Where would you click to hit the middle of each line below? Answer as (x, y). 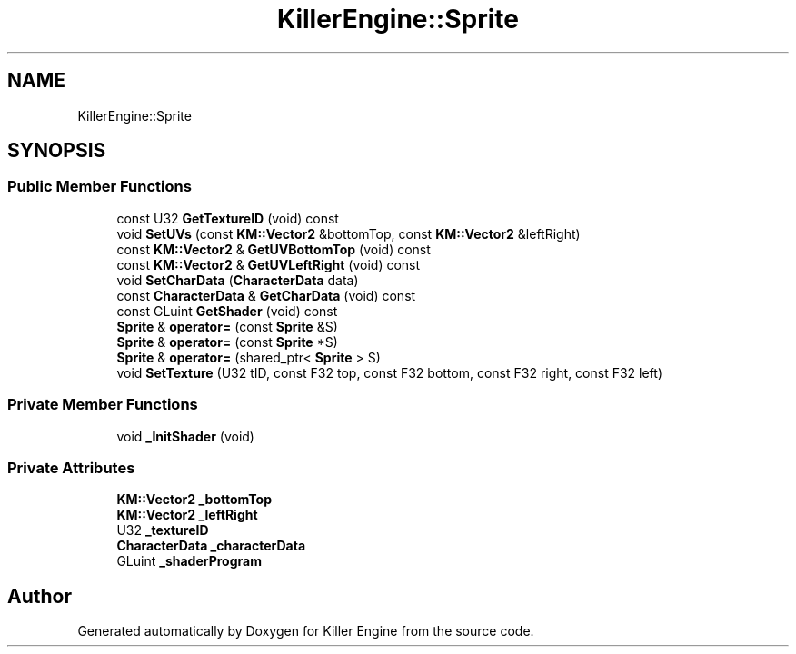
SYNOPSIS (57, 151)
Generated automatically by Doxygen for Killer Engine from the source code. (306, 631)
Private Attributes (71, 467)
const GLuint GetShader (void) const (227, 311)
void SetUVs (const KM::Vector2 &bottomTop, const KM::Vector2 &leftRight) (348, 233)
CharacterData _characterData (211, 546)
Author (40, 596)
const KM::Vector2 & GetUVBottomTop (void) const (274, 249)
